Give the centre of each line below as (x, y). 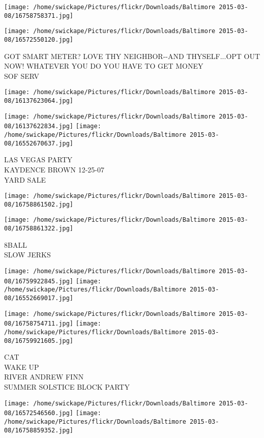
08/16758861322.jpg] (39, 229)
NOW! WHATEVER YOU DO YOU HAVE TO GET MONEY (104, 66)
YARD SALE (25, 179)
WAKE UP (22, 367)
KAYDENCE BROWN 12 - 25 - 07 (54, 169)
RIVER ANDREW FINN (44, 377)
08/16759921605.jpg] (39, 341)
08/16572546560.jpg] (39, 413)
